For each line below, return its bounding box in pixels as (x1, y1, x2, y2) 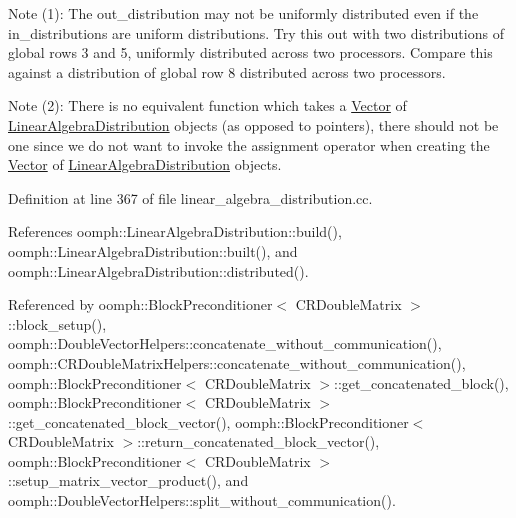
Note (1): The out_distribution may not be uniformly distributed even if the (8, 3, 479, 23)
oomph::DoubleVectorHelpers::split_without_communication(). (8, 490, 396, 511)
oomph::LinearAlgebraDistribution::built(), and (8, 240, 298, 261)
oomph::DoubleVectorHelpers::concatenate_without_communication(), (8, 333, 442, 354)
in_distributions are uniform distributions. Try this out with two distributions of (8, 22, 504, 43)
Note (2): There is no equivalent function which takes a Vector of (8, 95, 407, 116)
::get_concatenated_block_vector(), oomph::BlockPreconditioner (8, 411, 409, 432)
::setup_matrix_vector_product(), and (8, 470, 249, 491)
